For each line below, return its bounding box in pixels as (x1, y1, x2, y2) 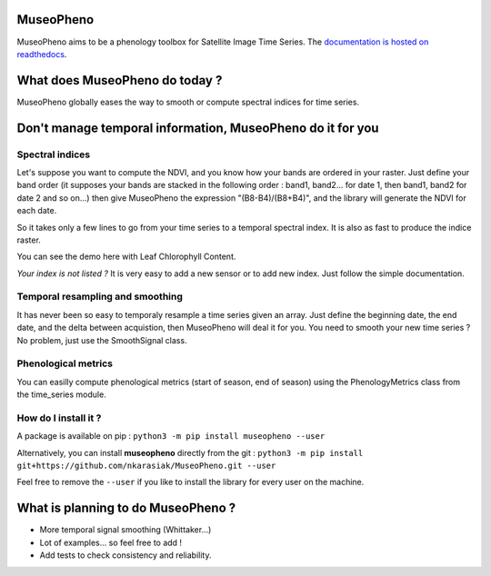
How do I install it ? (16, 412, 102, 424)
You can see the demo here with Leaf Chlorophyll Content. (16, 251, 236, 263)
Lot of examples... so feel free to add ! (39, 537, 182, 548)
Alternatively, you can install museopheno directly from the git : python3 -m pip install (16, 447, 364, 458)
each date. (16, 205, 57, 216)
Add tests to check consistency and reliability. (39, 550, 212, 561)
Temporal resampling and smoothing (16, 291, 184, 303)
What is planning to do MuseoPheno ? (16, 501, 236, 516)
